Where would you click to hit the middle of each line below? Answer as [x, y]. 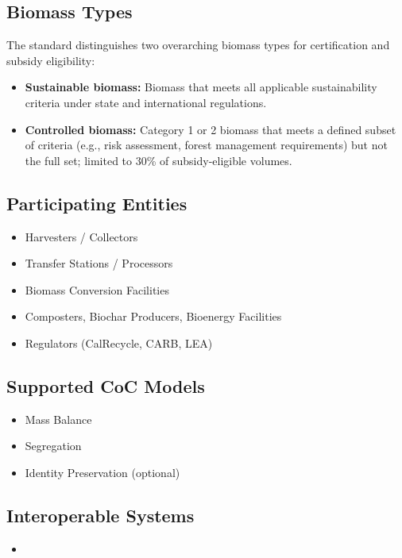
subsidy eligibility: [51, 60]
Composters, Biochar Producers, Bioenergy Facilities [153, 316]
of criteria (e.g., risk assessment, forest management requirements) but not [206, 145]
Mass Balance [58, 419]
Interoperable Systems [100, 515]
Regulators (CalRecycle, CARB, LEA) [119, 342]
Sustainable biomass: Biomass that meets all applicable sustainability [201, 87]
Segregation [53, 446]
